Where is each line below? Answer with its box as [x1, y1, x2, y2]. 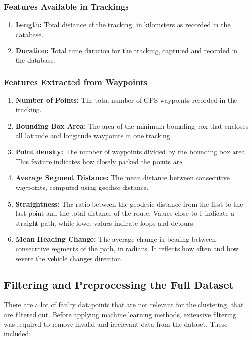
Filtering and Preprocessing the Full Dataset [4, 277, 234, 292]
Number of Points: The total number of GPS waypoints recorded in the [15, 94, 237, 105]
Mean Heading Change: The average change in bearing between [15, 234, 216, 244]
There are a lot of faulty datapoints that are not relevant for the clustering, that [4, 300, 244, 310]
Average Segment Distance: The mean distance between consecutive [15, 172, 230, 183]
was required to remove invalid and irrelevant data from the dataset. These [4, 319, 228, 329]
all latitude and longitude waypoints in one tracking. [15, 130, 172, 140]
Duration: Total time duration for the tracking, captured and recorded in [15, 45, 238, 56]
